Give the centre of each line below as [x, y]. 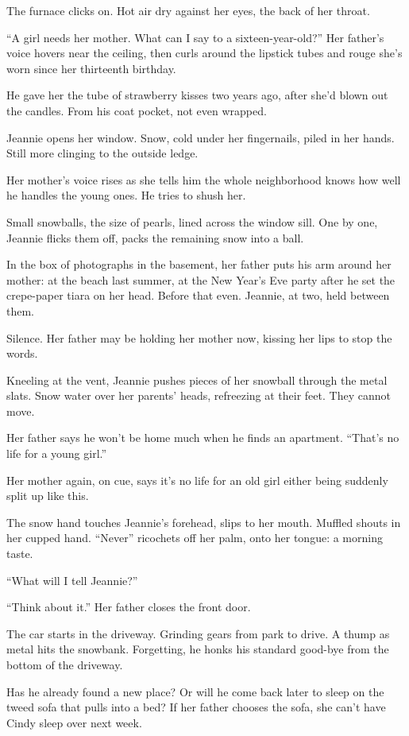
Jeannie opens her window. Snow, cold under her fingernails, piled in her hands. [201, 137]
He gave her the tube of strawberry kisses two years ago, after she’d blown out [197, 95]
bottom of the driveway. [65, 664]
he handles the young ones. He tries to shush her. [126, 195]
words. [22, 353]
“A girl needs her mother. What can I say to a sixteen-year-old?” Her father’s [195, 37]
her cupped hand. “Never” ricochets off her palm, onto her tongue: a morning [195, 538]
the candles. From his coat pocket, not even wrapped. [137, 110]
